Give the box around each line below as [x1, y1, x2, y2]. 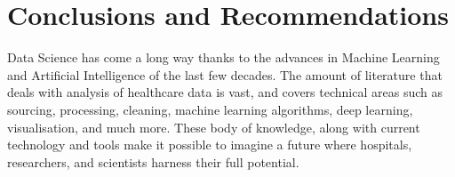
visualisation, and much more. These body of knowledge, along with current [7, 117, 420, 136]
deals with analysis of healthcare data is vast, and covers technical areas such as [7, 83, 443, 101]
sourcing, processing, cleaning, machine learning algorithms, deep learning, [7, 100, 413, 118]
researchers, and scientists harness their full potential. [7, 152, 299, 171]
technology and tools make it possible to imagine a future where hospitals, [7, 135, 412, 154]
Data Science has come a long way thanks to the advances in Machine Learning [7, 48, 440, 67]
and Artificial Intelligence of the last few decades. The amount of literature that [7, 65, 443, 84]
